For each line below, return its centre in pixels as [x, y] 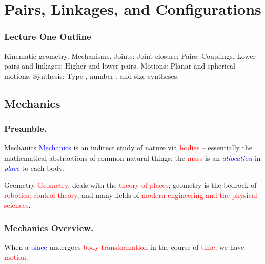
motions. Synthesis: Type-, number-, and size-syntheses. [92, 75]
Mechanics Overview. [49, 227]
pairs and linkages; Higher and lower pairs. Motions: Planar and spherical [120, 66]
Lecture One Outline [48, 37]
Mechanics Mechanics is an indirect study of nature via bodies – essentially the [128, 148]
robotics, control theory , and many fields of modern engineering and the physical [131, 195]
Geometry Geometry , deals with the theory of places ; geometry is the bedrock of [130, 185]
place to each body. [34, 168]
